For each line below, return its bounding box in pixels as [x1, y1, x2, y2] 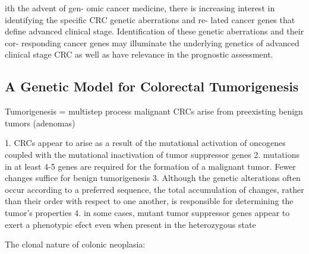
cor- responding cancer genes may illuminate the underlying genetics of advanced [5, 36, 299, 49]
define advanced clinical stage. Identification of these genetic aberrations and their [5, 25, 304, 37]
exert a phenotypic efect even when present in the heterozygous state [5, 218, 256, 230]
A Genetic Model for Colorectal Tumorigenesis [5, 77, 299, 96]
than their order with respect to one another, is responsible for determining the [5, 195, 294, 207]
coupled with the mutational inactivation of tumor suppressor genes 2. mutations [5, 148, 299, 160]
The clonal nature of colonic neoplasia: [5, 238, 146, 250]
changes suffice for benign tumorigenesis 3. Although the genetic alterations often [5, 172, 301, 184]
